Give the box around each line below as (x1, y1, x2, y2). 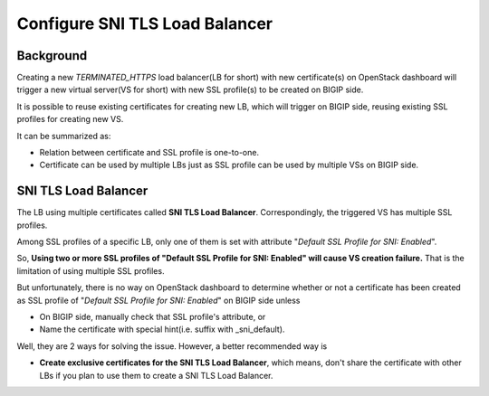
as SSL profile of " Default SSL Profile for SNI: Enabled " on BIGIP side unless (16, 295, 301, 306)
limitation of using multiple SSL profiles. (16, 265, 165, 276)
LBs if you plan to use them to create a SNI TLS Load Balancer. (39, 370, 273, 381)
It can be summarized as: (16, 130, 111, 141)
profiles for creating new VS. (16, 114, 124, 125)
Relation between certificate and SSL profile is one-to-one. (39, 147, 260, 158)
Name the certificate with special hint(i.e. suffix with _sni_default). (39, 324, 285, 335)
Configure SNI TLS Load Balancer (16, 14, 273, 33)
